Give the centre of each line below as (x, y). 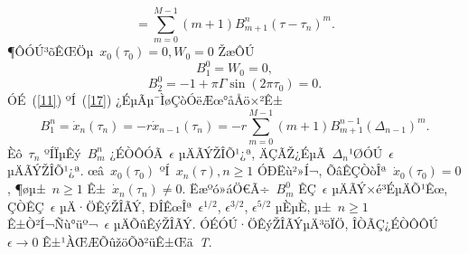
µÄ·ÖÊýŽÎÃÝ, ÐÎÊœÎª (126, 206)
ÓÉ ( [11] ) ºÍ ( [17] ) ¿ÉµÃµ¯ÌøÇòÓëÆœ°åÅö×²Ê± (145, 100)
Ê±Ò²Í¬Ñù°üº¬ (53, 224)
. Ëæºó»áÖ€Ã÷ (226, 188)
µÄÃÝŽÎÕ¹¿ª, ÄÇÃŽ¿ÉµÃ (252, 152)
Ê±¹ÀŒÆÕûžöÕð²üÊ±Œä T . (127, 241)
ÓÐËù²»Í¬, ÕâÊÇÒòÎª (322, 170)
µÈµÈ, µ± (303, 206)
